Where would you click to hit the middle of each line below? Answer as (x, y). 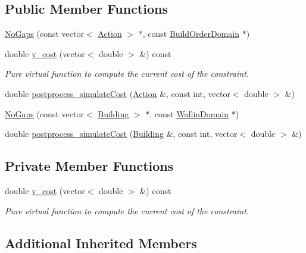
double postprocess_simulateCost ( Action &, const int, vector (118, 93)
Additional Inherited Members (101, 243)
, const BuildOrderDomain (191, 34)
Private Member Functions (89, 166)
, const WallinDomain (189, 113)
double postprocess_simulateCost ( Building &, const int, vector (121, 134)
